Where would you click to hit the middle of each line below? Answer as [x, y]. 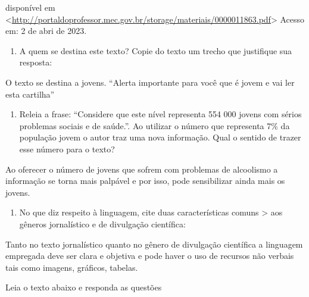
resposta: [36, 62]
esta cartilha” [30, 94]
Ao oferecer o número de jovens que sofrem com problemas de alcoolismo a [142, 169]
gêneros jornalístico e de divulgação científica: [102, 223]
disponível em [30, 7]
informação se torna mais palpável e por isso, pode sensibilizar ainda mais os [145, 181]
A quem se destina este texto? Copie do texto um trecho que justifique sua [156, 50]
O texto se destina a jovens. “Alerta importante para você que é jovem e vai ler [150, 82]
